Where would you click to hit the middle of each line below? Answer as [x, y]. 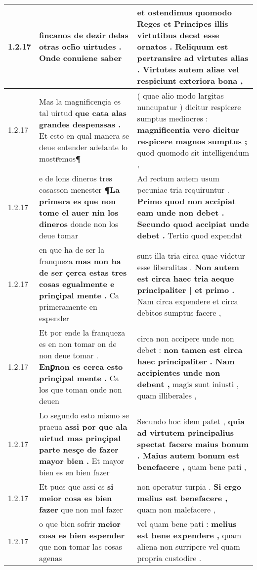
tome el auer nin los [79, 212]
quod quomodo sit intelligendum [193, 152]
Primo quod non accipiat [187, 201]
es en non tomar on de [78, 344]
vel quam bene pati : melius [187, 524]
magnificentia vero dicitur [188, 130]
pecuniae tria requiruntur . [183, 190]
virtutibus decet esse [178, 35]
